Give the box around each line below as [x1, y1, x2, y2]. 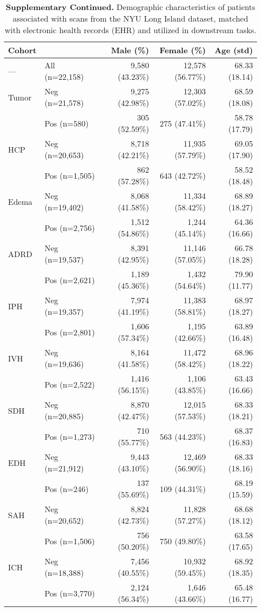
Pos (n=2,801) [44, 326, 95, 338]
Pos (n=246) [44, 482, 89, 495]
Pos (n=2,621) [44, 274, 95, 286]
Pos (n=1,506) [44, 535, 95, 547]
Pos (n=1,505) [44, 169, 95, 181]
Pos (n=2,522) [44, 378, 95, 390]
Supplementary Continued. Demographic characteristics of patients [6, 1, 255, 13]
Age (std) [214, 44, 253, 56]
